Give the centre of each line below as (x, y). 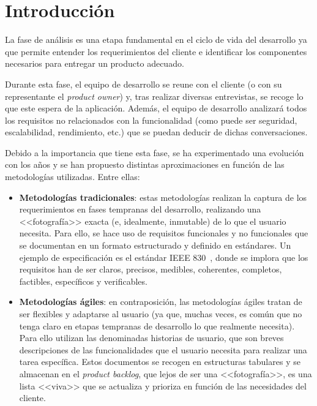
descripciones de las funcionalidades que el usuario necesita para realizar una (163, 349)
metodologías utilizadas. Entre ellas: (73, 177)
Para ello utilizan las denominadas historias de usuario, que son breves (151, 338)
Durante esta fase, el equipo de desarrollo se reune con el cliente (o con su (144, 84)
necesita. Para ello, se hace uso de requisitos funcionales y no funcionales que (164, 233)
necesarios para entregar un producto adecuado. (95, 63)
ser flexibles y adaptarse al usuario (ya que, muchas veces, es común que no (161, 314)
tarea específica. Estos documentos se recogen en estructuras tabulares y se (160, 362)
